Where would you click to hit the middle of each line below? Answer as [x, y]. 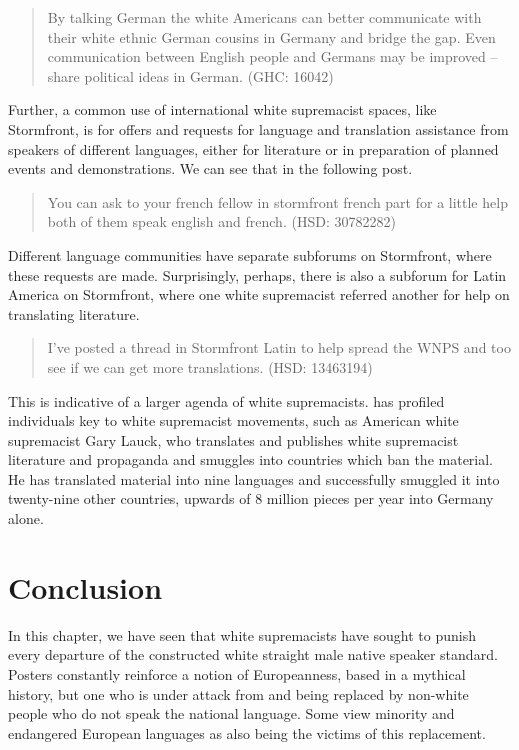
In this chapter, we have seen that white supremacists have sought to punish [242, 634]
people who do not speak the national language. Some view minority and [231, 713]
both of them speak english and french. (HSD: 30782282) [221, 221]
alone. [26, 518]
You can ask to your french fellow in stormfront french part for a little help [277, 201]
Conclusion [85, 586]
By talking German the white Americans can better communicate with [264, 17]
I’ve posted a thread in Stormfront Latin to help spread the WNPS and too [279, 347]
